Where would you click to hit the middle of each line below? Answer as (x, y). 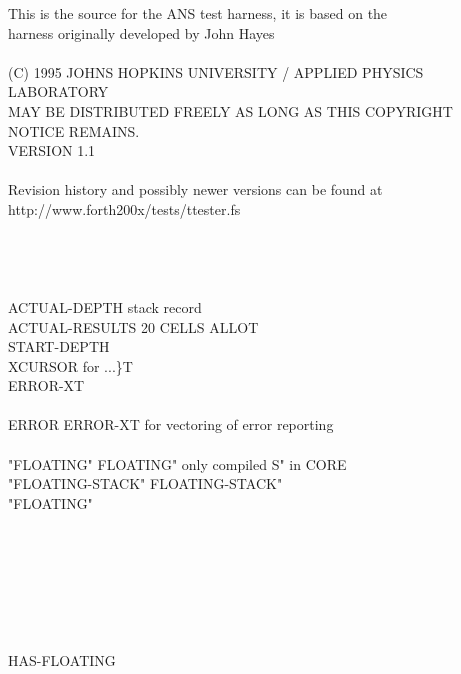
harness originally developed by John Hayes (141, 32)
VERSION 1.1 (52, 150)
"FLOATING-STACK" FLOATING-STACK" (145, 483)
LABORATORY (58, 91)
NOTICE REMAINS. (74, 130)
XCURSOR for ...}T (70, 365)
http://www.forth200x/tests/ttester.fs (124, 208)
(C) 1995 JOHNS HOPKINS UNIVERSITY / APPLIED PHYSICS (216, 71)
